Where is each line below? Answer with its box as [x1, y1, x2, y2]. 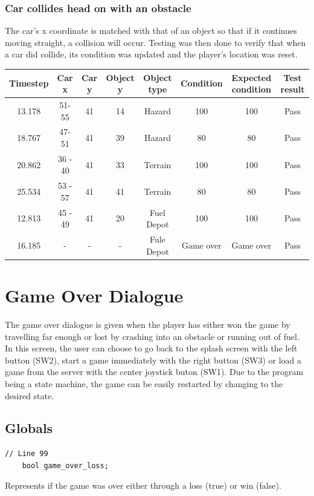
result [280, 83, 305, 96]
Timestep [9, 77, 49, 90]
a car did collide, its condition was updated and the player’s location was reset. [5, 48, 298, 60]
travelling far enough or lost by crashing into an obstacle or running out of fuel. [5, 330, 300, 342]
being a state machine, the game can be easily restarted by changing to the [5, 377, 283, 390]
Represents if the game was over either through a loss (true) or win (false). [5, 479, 281, 492]
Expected [231, 71, 272, 83]
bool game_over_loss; [22, 461, 109, 470]
